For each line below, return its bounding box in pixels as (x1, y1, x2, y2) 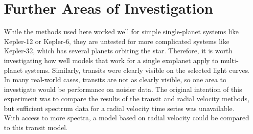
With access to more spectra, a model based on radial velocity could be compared (4, 112, 249, 123)
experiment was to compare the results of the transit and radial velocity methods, (4, 93, 250, 104)
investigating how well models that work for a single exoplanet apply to (4, 55, 218, 65)
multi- (220, 55, 239, 65)
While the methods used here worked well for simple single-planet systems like (4, 26, 239, 37)
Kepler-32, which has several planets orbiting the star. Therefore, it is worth (4, 45, 232, 56)
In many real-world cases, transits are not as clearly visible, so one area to (4, 74, 227, 85)
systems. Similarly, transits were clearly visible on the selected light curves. (24, 65, 250, 75)
